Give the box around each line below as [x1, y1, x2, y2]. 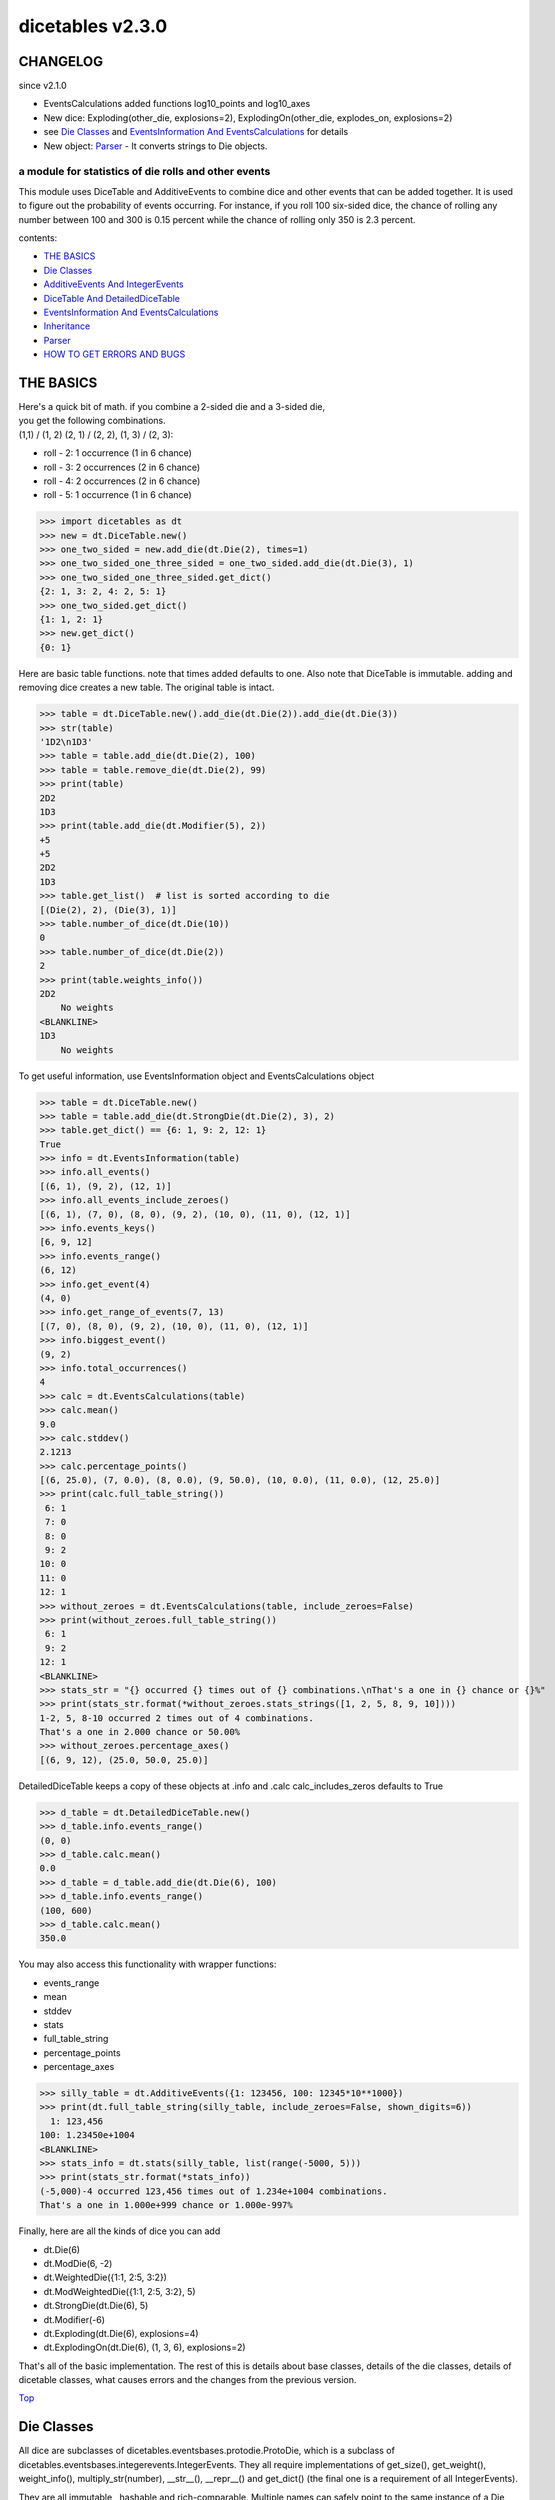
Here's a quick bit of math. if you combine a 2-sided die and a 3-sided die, [18, 400, 325, 412]
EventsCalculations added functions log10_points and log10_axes [43, 98, 311, 110]
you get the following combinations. [18, 415, 166, 427]
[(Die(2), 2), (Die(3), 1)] [39, 904, 177, 915]
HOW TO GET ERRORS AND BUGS [43, 348, 186, 360]
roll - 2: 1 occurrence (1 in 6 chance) [43, 447, 192, 459]
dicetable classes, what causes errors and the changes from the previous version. [18, 2374, 357, 2386]
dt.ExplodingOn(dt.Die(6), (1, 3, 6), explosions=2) [43, 2341, 246, 2354]
